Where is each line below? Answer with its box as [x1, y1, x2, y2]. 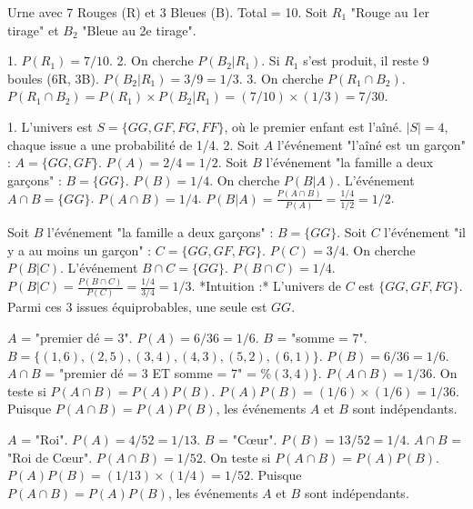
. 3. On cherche [238, 68, 324, 87]
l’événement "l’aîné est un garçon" [277, 135, 466, 154]
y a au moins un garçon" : [7, 240, 152, 259]
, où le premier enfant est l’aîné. [224, 116, 402, 135]
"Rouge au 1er [350, 3, 430, 21]
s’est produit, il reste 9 [303, 51, 429, 70]
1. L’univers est [7, 116, 93, 135]
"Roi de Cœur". [7, 447, 93, 466]
